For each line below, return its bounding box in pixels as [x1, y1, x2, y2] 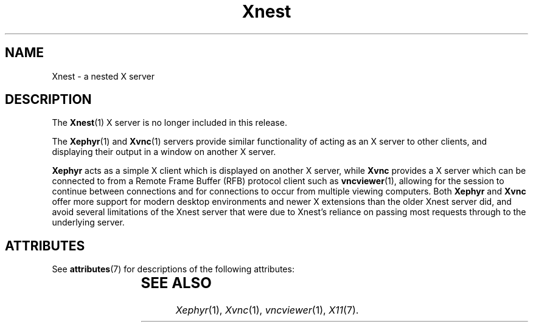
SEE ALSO [141, 274, 212, 292]
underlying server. [52, 217, 125, 228]
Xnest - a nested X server [52, 71, 155, 81]
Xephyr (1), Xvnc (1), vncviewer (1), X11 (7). [175, 304, 359, 317]
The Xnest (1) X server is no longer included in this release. [52, 117, 287, 128]
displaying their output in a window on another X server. [52, 146, 276, 157]
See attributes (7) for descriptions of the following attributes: [52, 264, 294, 275]
